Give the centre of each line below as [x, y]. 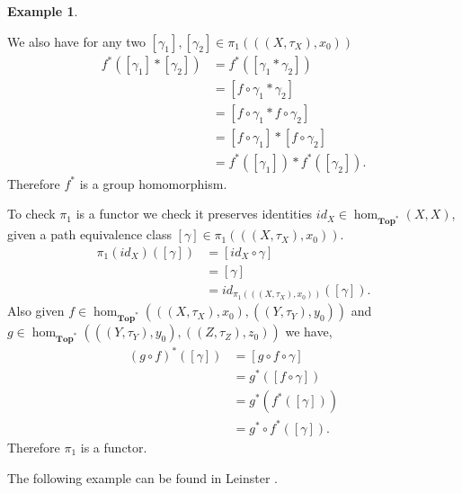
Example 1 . [43, 11]
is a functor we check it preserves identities [194, 214]
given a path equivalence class [89, 234]
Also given [36, 311]
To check [31, 214]
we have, [309, 332]
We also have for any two [77, 41]
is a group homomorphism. [153, 183]
